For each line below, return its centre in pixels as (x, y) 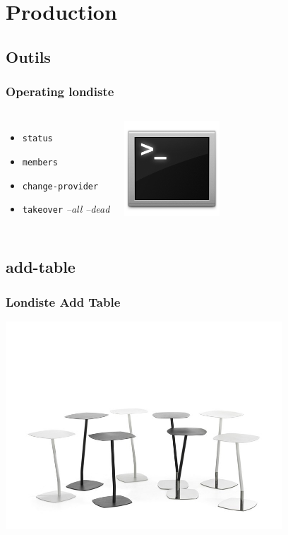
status (37, 139)
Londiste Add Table (63, 301)
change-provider (60, 186)
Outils (28, 56)
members (40, 163)
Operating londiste (60, 92)
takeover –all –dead (66, 209)
